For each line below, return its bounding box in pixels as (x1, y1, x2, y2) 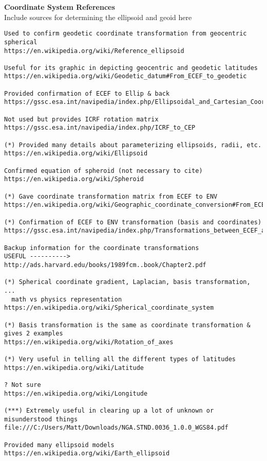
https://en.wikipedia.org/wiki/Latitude (4, 364, 144, 371)
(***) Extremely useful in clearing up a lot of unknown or (4, 407, 214, 415)
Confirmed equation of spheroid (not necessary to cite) (4, 167, 203, 174)
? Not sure (4, 381, 41, 389)
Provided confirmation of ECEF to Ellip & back (4, 90, 170, 97)
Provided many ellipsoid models (4, 441, 115, 449)
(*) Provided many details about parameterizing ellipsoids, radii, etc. (4, 141, 262, 149)
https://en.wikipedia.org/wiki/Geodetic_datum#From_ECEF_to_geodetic (4, 73, 247, 80)
